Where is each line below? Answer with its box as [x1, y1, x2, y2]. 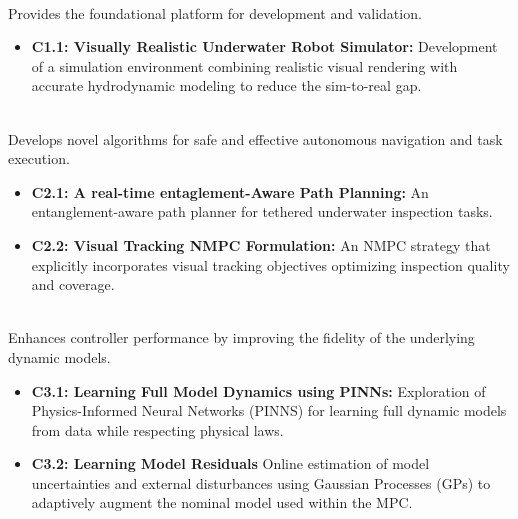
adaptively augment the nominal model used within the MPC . [31, 492, 413, 513]
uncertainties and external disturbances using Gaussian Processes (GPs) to [31, 472, 491, 493]
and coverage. [31, 274, 115, 295]
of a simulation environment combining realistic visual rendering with [31, 55, 458, 76]
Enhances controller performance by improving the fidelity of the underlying [8, 327, 475, 348]
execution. [8, 148, 70, 169]
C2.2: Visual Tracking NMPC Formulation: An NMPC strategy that [31, 234, 491, 255]
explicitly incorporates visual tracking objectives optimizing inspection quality [31, 254, 510, 275]
